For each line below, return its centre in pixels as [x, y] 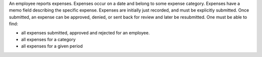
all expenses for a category [49, 39]
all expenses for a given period [52, 46]
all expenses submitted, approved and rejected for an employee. [85, 33]
